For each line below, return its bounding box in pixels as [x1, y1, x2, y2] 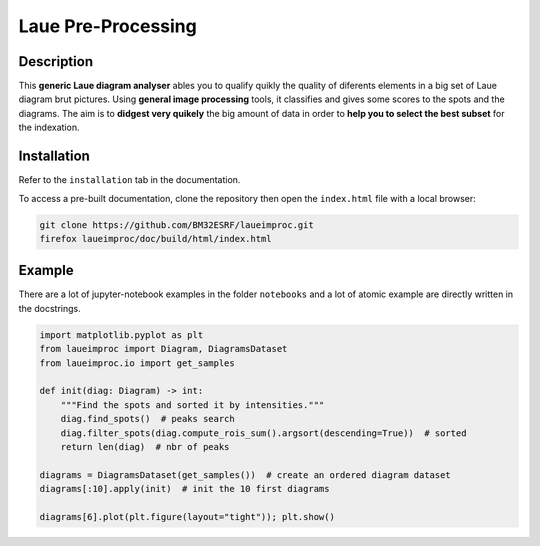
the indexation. [18, 121, 80, 134]
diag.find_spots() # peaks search [60, 413, 235, 425]
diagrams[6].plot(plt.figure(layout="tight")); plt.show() [39, 511, 335, 522]
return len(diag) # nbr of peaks [60, 441, 230, 452]
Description [18, 53, 94, 70]
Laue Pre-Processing [18, 15, 197, 37]
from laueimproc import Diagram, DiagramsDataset [39, 343, 288, 355]
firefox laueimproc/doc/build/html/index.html [39, 233, 272, 244]
